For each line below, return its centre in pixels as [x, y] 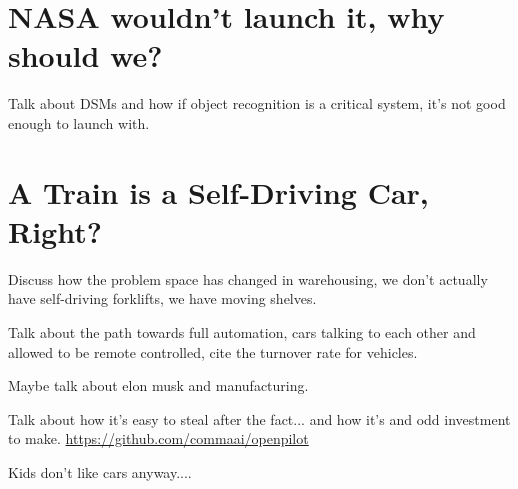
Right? [55, 230]
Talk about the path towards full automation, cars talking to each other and [242, 332]
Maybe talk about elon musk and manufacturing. [158, 385]
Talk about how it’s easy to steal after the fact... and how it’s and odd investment [259, 418]
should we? [85, 55]
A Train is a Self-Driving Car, [218, 191]
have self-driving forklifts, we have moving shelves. [162, 298]
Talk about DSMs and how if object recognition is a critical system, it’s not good [257, 103]
